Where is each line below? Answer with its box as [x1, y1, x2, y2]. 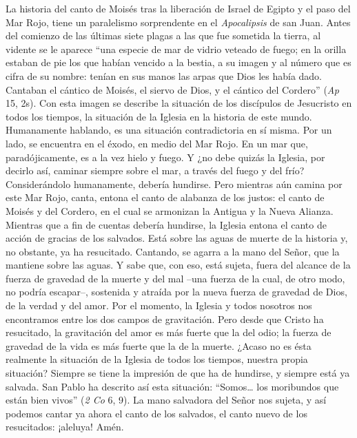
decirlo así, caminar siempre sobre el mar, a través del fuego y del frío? [6, 163, 305, 178]
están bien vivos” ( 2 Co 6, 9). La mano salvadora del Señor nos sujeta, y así [6, 393, 327, 407]
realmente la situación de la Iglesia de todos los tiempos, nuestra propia [6, 352, 308, 366]
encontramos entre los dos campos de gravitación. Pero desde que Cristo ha [6, 311, 324, 326]
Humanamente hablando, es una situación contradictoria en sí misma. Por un [6, 123, 332, 137]
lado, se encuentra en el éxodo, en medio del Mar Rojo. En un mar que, [6, 136, 308, 150]
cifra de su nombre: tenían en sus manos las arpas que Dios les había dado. [6, 68, 323, 83]
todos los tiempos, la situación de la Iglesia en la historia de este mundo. [6, 109, 312, 123]
